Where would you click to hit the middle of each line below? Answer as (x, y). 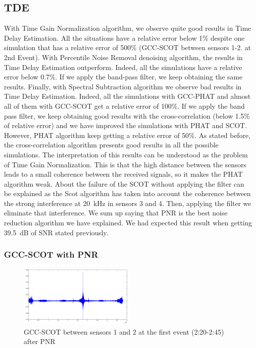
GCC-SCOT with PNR (51, 254)
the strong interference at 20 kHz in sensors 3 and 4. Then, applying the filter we (128, 203)
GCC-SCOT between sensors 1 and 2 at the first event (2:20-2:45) (124, 331)
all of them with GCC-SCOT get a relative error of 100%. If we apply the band (125, 105)
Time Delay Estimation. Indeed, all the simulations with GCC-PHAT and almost (127, 96)
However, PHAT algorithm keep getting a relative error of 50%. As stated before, (127, 135)
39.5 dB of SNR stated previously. (56, 232)
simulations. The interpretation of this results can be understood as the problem (126, 154)
